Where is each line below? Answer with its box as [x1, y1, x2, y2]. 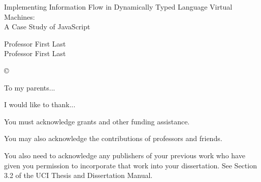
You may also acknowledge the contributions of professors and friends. [4, 133, 222, 144]
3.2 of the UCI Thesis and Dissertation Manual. [4, 170, 153, 180]
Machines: [4, 11, 35, 22]
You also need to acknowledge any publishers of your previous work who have [4, 150, 245, 160]
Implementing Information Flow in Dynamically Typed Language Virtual [4, 2, 233, 12]
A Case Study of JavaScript [4, 21, 90, 32]
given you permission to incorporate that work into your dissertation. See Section [4, 160, 257, 170]
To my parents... [4, 82, 55, 93]
